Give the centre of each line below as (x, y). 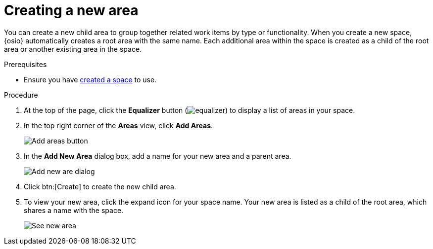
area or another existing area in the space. (73, 49)
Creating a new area (71, 10)
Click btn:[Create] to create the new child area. (100, 186)
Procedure (21, 95)
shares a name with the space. (74, 210)
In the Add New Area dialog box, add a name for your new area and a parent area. (158, 156)
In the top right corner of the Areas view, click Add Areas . (119, 125)
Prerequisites (25, 64)
